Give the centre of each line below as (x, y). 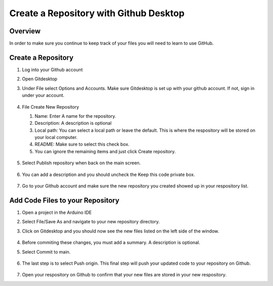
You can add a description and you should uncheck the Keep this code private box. (108, 174)
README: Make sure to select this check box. (82, 145)
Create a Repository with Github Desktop (97, 13)
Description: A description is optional (73, 123)
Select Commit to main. (46, 252)
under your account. (43, 96)
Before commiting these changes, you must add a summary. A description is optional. (111, 243)
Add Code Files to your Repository (64, 200)
